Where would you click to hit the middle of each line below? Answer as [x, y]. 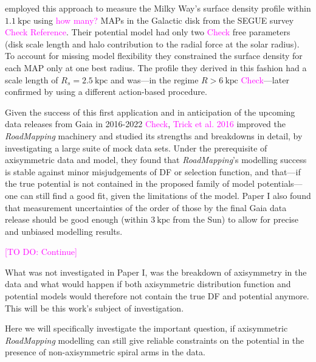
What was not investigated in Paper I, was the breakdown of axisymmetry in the [156, 272]
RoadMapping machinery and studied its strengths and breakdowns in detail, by [154, 135]
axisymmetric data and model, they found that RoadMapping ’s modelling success [156, 160]
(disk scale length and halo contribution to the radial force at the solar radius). [152, 44]
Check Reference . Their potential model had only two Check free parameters [148, 32]
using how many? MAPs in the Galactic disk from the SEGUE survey [164, 20]
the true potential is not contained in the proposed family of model [130, 183]
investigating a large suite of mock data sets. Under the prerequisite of [136, 148]
